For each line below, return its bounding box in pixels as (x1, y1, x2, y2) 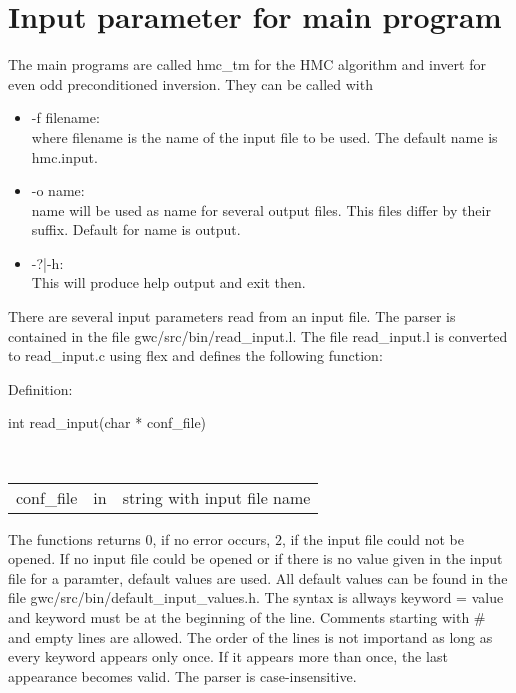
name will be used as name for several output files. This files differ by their (31, 199, 491, 220)
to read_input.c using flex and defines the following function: (8, 345, 383, 366)
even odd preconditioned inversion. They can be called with (8, 73, 373, 94)
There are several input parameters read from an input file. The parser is (8, 306, 456, 327)
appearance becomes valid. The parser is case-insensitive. (8, 665, 357, 686)
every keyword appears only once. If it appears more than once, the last (8, 646, 448, 667)
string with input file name (122, 485, 311, 509)
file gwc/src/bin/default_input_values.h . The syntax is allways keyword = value (8, 587, 504, 608)
